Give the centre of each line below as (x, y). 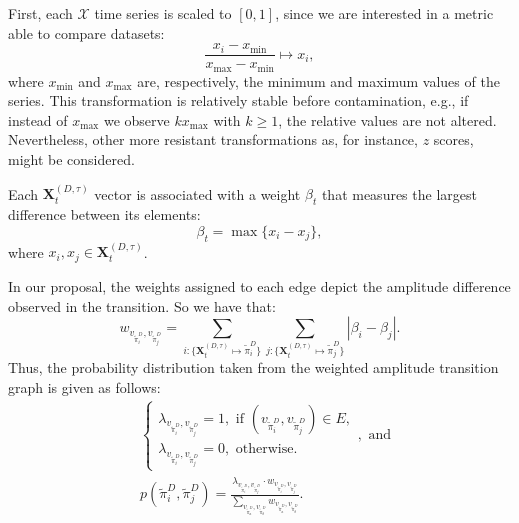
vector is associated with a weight (197, 193)
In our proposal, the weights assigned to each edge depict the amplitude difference (259, 285)
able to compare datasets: (86, 32)
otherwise (264, 449)
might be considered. (71, 159)
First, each (40, 13)
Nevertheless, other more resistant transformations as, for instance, (213, 139)
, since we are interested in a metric (384, 13)
